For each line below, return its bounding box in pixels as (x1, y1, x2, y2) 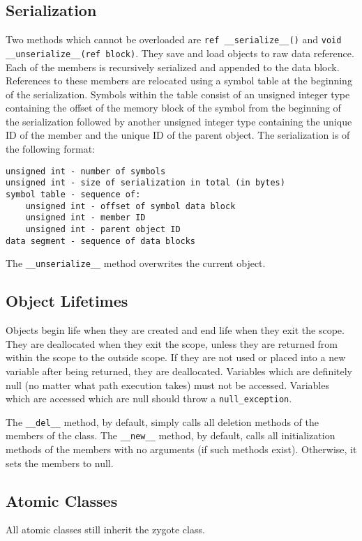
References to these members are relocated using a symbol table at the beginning (6, 73, 352, 88)
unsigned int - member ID (25, 213, 146, 223)
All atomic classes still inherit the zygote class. (6, 522, 205, 537)
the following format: (6, 142, 96, 156)
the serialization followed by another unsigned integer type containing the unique (6, 114, 352, 128)
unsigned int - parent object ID (25, 224, 181, 234)
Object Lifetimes (6, 290, 128, 312)
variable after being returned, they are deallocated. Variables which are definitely (6, 363, 352, 378)
